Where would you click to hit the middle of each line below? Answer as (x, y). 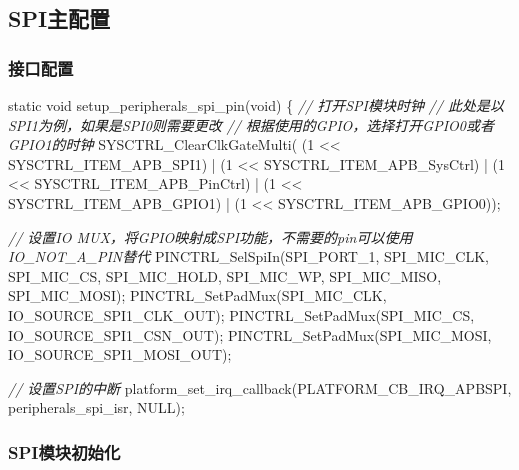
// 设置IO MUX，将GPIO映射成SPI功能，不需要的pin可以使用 (210, 236)
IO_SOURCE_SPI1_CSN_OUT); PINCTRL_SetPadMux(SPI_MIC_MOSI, (250, 334)
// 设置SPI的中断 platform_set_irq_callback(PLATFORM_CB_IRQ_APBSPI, (260, 387)
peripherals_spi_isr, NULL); (96, 407)
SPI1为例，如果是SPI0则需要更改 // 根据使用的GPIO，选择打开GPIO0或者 (251, 124)
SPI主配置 (59, 18)
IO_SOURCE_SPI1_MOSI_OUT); (120, 354)
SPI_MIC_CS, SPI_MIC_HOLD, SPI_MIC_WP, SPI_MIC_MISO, (225, 275)
